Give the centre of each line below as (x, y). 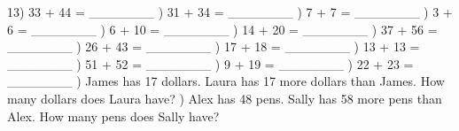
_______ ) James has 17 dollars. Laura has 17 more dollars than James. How (226, 81)
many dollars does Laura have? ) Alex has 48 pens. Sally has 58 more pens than (225, 98)
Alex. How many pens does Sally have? (113, 116)
